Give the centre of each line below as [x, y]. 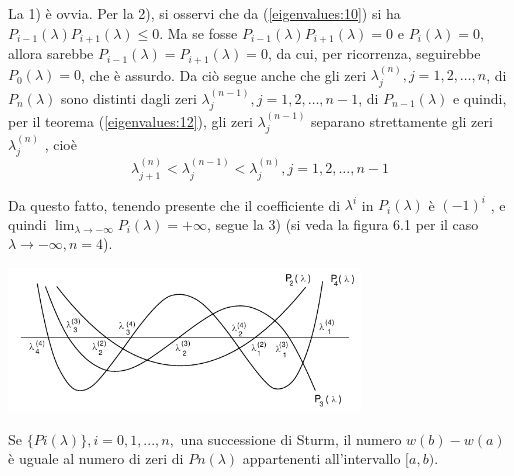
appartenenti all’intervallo [321, 458]
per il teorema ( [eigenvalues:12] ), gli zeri [130, 120]
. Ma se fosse [198, 32]
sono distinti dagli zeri [128, 97]
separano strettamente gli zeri [402, 120]
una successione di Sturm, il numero [291, 438]
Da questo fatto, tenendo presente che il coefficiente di [174, 204]
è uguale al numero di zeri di [96, 458]
